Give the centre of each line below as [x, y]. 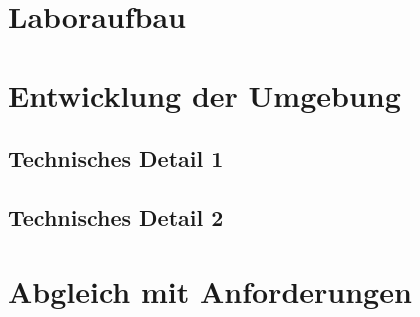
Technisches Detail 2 [116, 216]
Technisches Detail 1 [116, 158]
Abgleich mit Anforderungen [210, 290]
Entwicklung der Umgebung [204, 94]
